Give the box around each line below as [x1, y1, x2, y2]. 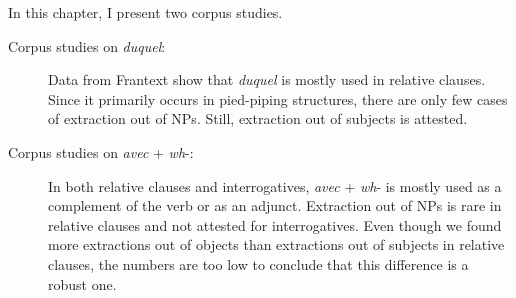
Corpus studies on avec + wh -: [8, 141, 194, 162]
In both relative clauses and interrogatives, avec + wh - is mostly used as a [48, 175, 502, 196]
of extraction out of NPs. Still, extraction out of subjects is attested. [48, 108, 468, 129]
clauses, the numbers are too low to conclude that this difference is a [48, 253, 469, 274]
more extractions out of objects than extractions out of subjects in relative [48, 234, 505, 255]
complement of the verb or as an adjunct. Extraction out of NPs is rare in [48, 195, 502, 216]
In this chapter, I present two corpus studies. [8, 2, 283, 22]
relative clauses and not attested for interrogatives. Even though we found [48, 214, 502, 235]
